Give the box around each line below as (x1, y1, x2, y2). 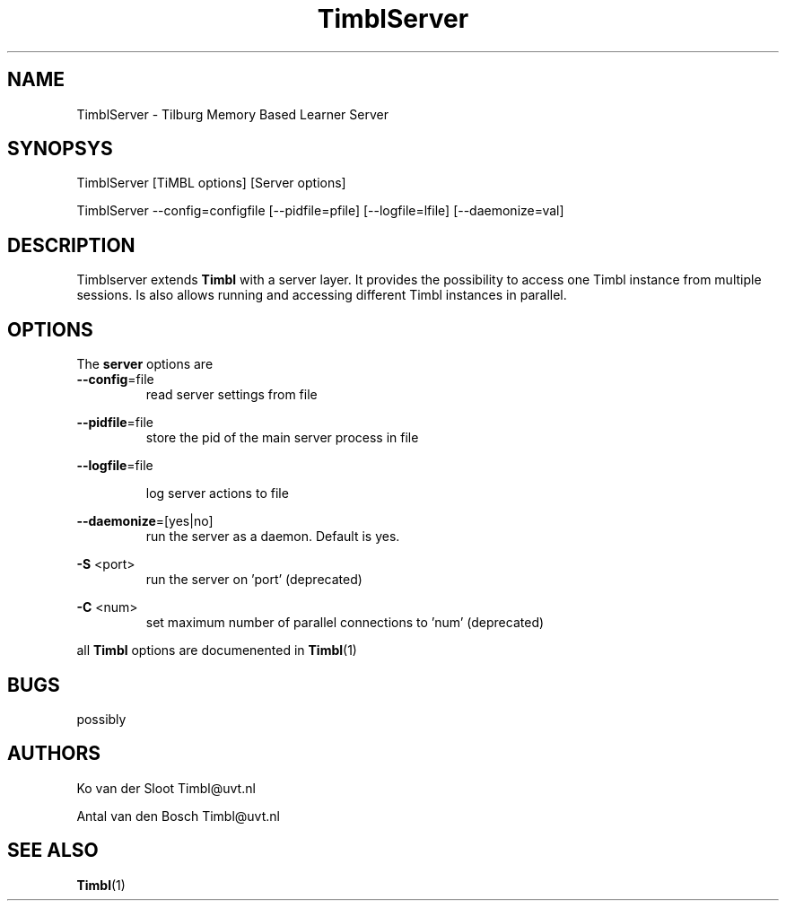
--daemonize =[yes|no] (76, 513, 214, 529)
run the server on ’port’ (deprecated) (145, 572, 362, 588)
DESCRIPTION (7, 233, 135, 257)
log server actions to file (145, 485, 289, 502)
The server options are (76, 356, 214, 372)
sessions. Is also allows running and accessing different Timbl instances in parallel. (76, 287, 567, 303)
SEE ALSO (7, 839, 99, 862)
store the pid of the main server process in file (145, 430, 419, 446)
